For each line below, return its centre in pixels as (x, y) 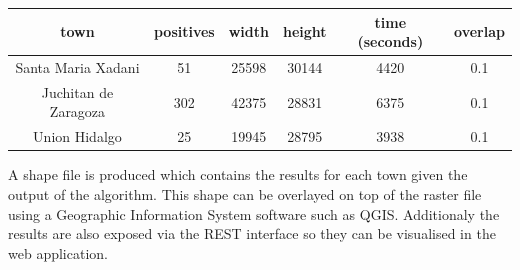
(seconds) (390, 41)
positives (184, 31)
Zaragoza (77, 111)
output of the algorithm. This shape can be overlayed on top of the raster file (245, 193)
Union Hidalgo (77, 136)
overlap (479, 31)
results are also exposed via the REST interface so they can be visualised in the (252, 233)
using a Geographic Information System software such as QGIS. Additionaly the (254, 213)
